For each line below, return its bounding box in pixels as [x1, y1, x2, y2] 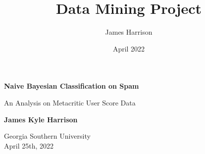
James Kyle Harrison [4, 114, 78, 124]
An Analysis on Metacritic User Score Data [4, 97, 136, 107]
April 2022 [112, 43, 145, 53]
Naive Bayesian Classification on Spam [4, 81, 139, 91]
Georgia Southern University [4, 131, 91, 141]
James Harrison [105, 27, 153, 37]
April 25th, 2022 [4, 140, 54, 151]
